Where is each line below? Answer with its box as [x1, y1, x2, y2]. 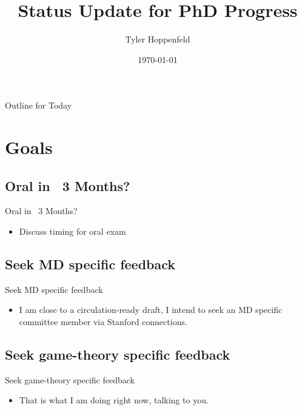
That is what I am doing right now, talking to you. [19, 394, 209, 406]
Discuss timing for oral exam [19, 225, 126, 238]
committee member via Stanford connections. [19, 315, 187, 328]
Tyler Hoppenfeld [125, 33, 190, 45]
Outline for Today [5, 99, 72, 112]
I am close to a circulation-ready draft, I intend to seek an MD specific [19, 303, 283, 316]
